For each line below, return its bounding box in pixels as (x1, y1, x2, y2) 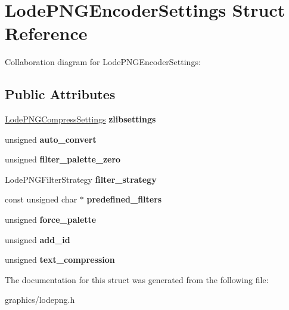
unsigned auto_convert (5, 133, 97, 145)
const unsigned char (5, 193, 77, 205)
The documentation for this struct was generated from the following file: (5, 273, 269, 286)
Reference (5, 21, 88, 45)
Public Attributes (5, 85, 116, 103)
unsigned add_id (5, 233, 70, 245)
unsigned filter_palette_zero (5, 153, 121, 165)
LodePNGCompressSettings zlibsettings (5, 113, 156, 125)
